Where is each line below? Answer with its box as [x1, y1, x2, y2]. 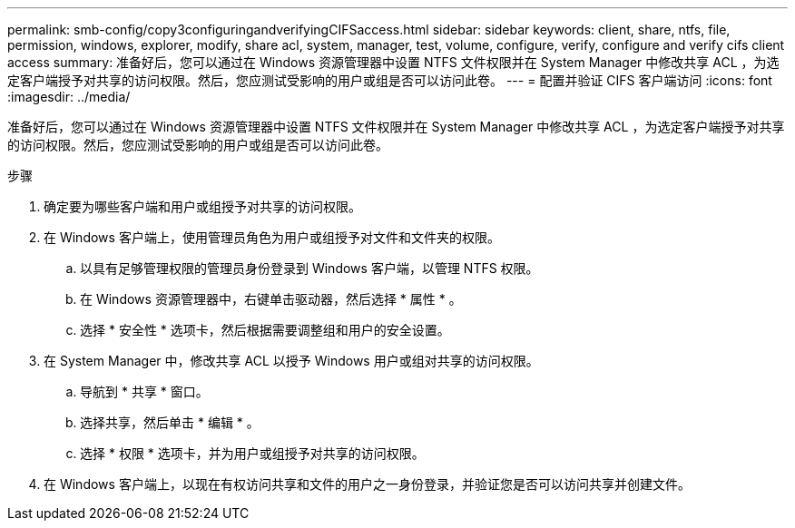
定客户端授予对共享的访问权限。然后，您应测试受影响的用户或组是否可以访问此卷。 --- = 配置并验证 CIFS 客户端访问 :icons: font [7, 73, 772, 88]
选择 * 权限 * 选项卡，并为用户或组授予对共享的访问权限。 [80, 445, 425, 461]
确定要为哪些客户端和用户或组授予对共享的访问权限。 [44, 199, 361, 214]
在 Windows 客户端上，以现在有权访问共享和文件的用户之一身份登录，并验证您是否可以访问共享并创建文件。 [44, 476, 691, 492]
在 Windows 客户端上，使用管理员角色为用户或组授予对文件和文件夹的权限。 [44, 230, 500, 245]
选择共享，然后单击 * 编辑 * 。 [80, 415, 260, 430]
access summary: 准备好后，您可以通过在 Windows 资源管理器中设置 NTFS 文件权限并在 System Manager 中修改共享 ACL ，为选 [7, 54, 780, 70]
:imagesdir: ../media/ [7, 89, 131, 104]
